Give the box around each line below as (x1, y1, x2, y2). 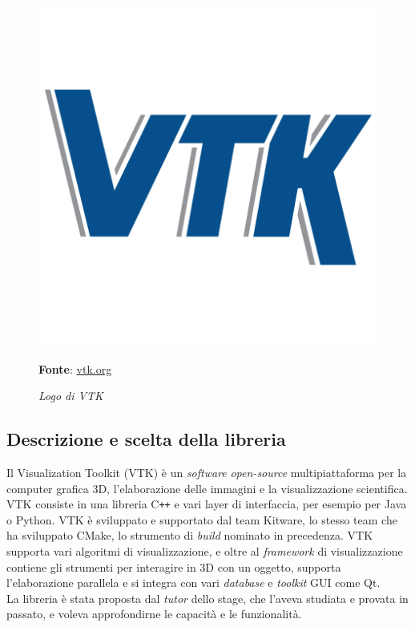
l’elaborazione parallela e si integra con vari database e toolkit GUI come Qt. (6, 574, 381, 591)
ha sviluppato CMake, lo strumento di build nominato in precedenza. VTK (6, 527, 373, 544)
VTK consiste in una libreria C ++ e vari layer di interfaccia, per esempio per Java (6, 496, 407, 512)
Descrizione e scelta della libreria (6, 427, 286, 451)
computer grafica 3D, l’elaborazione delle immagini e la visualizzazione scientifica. (6, 479, 408, 496)
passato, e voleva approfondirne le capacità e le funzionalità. (6, 605, 302, 622)
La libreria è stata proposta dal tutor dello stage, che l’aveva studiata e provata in (6, 589, 409, 606)
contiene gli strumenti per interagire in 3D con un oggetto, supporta (6, 558, 341, 575)
